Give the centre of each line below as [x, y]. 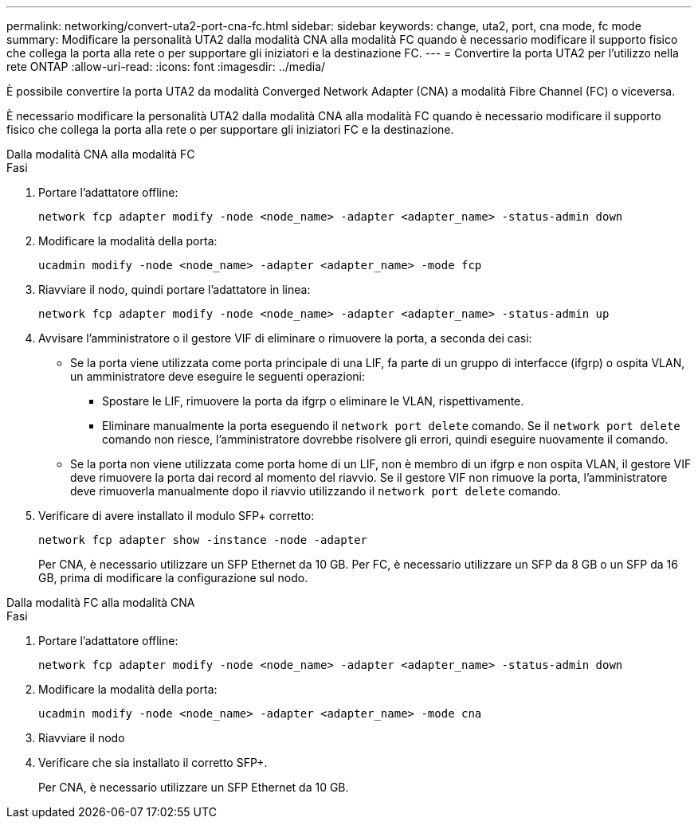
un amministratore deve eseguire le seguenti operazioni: [218, 376]
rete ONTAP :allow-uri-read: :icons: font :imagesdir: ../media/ [166, 66]
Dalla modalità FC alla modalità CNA [101, 602]
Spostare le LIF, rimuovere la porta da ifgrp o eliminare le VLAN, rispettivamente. [313, 401]
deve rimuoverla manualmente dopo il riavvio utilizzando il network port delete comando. [316, 491]
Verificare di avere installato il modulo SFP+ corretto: [176, 516]
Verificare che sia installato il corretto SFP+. [153, 762]
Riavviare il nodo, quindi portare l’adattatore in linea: [174, 289]
